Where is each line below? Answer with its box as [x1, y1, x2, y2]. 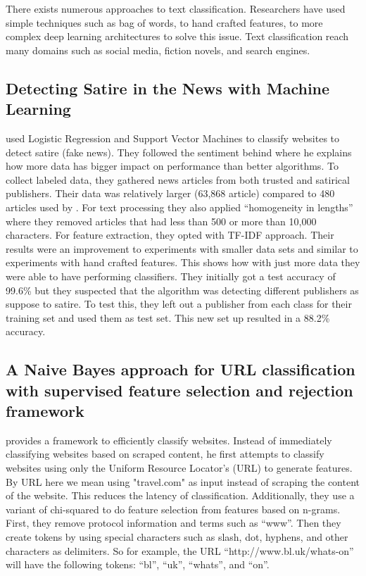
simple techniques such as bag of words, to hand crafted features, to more [6, 15, 323, 30]
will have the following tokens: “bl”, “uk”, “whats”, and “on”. [6, 557, 270, 572]
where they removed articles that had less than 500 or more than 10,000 [6, 213, 317, 228]
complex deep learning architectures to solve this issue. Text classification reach [6, 29, 349, 44]
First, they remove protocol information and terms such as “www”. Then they [6, 515, 341, 530]
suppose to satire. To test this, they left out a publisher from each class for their [6, 296, 352, 311]
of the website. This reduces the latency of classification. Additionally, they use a [6, 488, 355, 503]
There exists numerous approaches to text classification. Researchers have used [6, 1, 346, 15]
